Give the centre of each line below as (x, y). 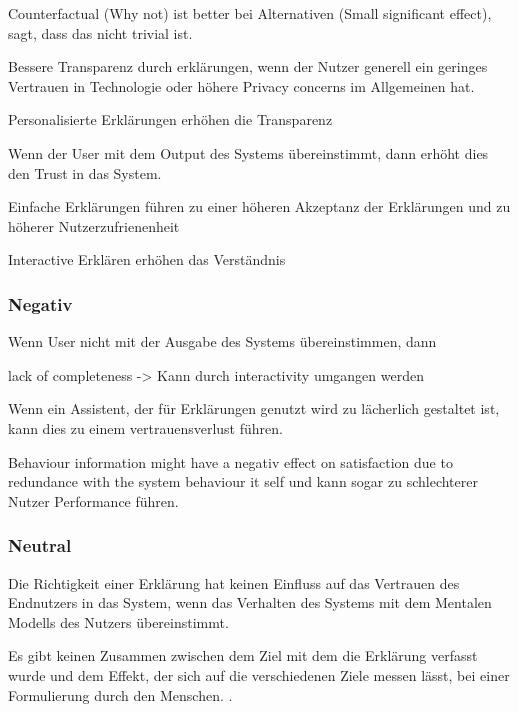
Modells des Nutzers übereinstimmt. (118, 621)
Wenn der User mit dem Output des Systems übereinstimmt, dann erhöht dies (248, 152)
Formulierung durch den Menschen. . (120, 694)
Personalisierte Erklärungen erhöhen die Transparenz (170, 119)
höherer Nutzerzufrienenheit (94, 225)
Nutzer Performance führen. (93, 500)
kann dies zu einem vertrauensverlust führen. (145, 427)
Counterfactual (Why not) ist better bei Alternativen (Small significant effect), (250, 13)
